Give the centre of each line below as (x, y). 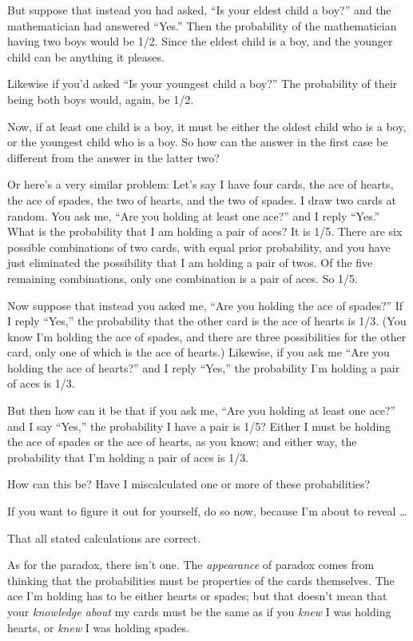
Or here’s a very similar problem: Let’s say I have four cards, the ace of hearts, (201, 184)
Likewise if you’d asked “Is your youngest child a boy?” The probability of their (203, 84)
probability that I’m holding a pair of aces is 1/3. (128, 457)
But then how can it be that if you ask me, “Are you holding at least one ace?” (202, 410)
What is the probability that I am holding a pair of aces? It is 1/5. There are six (205, 231)
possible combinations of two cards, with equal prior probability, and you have (199, 247)
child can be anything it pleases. (86, 56)
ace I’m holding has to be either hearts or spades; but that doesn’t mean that (197, 596)
